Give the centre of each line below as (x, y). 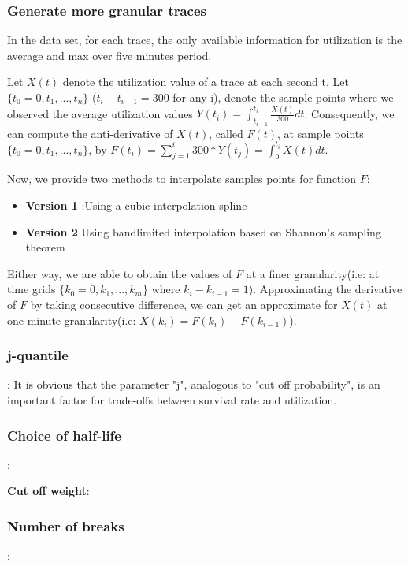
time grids (32, 289)
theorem (45, 247)
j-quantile (38, 355)
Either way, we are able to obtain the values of (120, 273)
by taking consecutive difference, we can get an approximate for (184, 304)
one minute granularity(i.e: (72, 320)
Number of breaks (66, 525)
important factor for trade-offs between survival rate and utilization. (172, 399)
